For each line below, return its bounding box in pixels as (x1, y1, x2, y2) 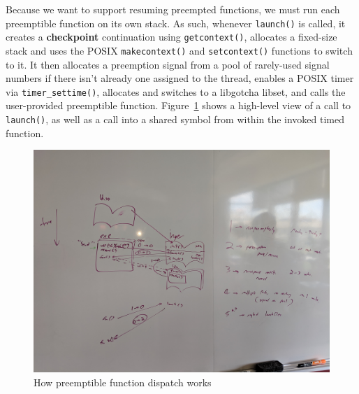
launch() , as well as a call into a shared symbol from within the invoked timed (6, 112, 345, 126)
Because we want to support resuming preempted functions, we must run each (6, 2, 340, 16)
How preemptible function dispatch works (34, 374, 212, 389)
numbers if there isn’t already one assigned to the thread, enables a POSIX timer (6, 71, 354, 85)
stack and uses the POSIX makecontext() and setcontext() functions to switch (6, 43, 353, 57)
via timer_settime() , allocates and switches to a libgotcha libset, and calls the (6, 84, 346, 99)
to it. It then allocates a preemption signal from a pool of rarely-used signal (6, 57, 330, 71)
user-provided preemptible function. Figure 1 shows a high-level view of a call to (6, 98, 351, 113)
